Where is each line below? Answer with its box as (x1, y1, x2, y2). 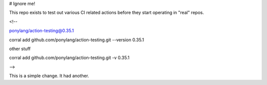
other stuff (9, 46, 31, 52)
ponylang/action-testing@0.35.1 (9, 28, 74, 34)
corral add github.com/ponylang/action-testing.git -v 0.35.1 (9, 55, 130, 61)
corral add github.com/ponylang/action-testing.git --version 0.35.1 (9, 37, 144, 43)
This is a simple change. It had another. (9, 73, 89, 79)
